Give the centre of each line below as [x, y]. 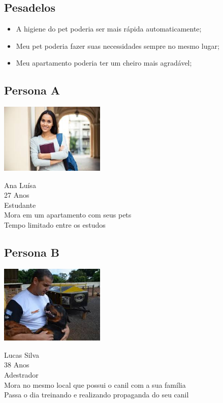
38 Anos [17, 365]
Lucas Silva [22, 354]
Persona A [32, 90]
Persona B [32, 252]
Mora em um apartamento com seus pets [68, 215]
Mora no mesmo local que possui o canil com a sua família [95, 384]
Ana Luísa [20, 185]
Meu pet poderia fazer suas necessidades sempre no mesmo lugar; [118, 45]
